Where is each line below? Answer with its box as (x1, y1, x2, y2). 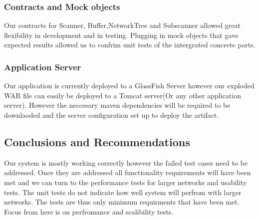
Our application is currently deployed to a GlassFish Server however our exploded (4, 80, 255, 91)
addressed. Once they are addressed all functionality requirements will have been (4, 167, 251, 178)
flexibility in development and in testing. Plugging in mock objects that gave (4, 29, 239, 40)
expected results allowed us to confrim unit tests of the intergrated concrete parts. (4, 39, 256, 50)
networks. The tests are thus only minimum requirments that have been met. (4, 197, 240, 207)
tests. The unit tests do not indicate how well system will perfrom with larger (4, 187, 242, 197)
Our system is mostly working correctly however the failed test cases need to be (4, 157, 248, 168)
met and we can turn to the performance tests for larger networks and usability (4, 177, 247, 187)
